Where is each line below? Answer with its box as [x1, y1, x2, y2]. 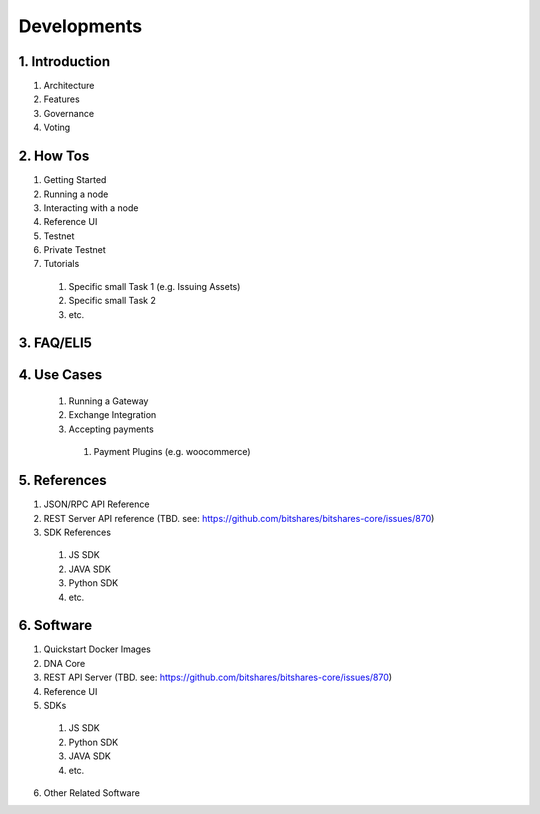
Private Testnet [43, 244, 107, 256]
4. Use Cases [18, 366, 103, 384]
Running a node [43, 188, 109, 200]
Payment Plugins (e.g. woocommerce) [93, 446, 251, 458]
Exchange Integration [68, 409, 157, 421]
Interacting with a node [43, 201, 139, 214]
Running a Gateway [68, 395, 149, 407]
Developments [18, 15, 143, 37]
